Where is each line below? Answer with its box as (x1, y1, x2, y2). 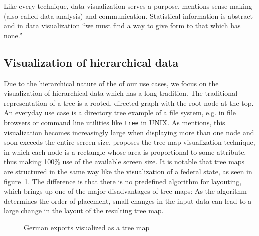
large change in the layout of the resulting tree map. (4, 205, 164, 216)
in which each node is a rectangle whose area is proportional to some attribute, (4, 146, 246, 157)
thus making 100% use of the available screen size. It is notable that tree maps (4, 156, 245, 167)
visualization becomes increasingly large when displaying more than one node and (4, 127, 254, 137)
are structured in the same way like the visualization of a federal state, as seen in (4, 166, 252, 176)
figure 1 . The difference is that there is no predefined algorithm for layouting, (4, 176, 242, 186)
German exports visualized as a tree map (24, 222, 150, 232)
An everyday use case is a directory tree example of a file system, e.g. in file (4, 107, 236, 118)
